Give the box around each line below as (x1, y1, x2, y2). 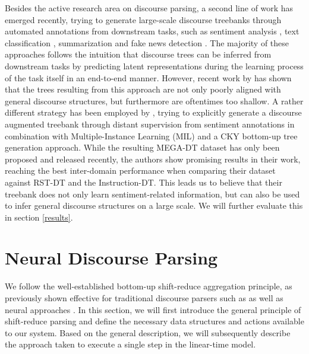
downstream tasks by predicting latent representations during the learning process (5, 59, 304, 72)
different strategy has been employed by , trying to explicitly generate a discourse (5, 106, 302, 119)
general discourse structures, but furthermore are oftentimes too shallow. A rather (5, 94, 304, 107)
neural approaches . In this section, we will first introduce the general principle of (5, 303, 301, 315)
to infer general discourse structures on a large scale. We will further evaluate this (5, 199, 303, 212)
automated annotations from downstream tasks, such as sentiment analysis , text (5, 25, 299, 37)
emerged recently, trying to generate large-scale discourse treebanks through (5, 13, 282, 25)
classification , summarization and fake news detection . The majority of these (5, 36, 289, 49)
